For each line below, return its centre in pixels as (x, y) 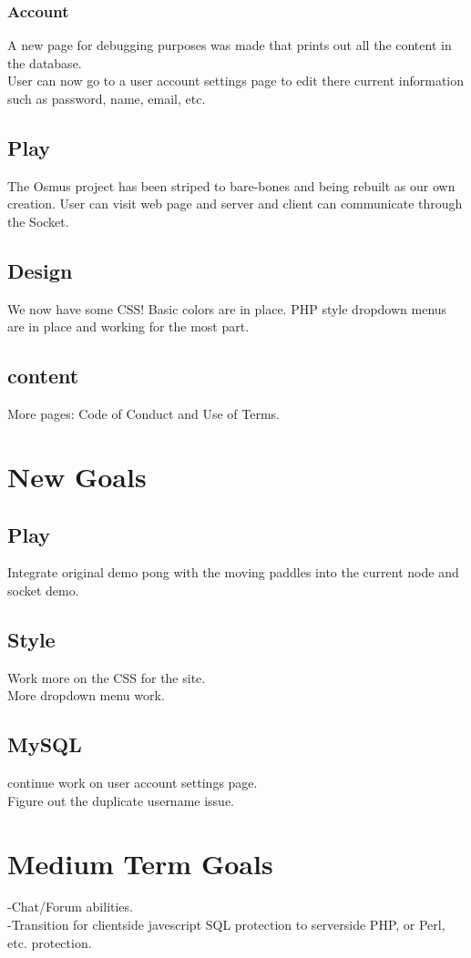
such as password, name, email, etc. (107, 98)
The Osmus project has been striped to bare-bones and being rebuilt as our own (231, 185)
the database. (45, 62)
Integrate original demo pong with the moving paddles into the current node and (233, 572)
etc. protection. (50, 942)
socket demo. (43, 590)
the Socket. (38, 221)
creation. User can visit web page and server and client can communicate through (235, 204)
